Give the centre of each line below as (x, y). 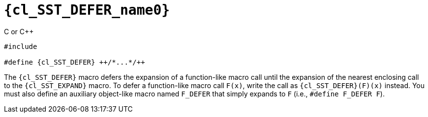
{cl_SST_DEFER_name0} (87, 10)
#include (21, 46)
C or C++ (19, 31)
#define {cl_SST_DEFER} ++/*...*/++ (75, 62)
